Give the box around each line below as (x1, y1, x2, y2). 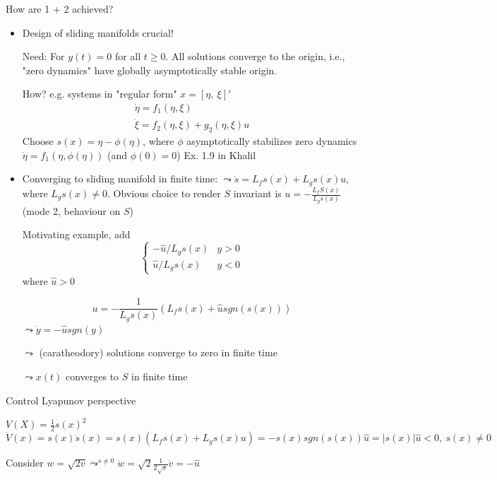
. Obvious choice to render (107, 186, 221, 200)
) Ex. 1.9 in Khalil (176, 147, 256, 162)
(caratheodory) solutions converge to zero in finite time (39, 345, 277, 360)
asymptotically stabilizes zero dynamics (186, 134, 357, 148)
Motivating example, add (22, 227, 131, 242)
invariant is (233, 186, 282, 200)
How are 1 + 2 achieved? (6, 1, 114, 16)
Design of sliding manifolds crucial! (22, 25, 174, 40)
